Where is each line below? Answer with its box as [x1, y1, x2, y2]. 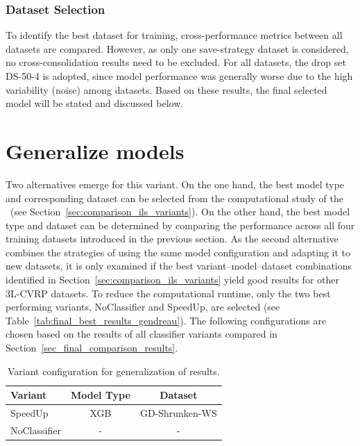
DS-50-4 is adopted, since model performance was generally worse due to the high [6, 69, 353, 83]
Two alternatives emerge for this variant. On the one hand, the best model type [6, 176, 345, 191]
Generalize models [6, 136, 185, 165]
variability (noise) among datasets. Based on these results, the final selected [6, 82, 327, 97]
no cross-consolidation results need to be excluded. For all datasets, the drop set [6, 55, 346, 69]
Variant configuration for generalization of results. [8, 363, 220, 378]
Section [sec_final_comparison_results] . [6, 340, 178, 355]
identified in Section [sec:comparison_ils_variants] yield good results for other [6, 272, 339, 287]
